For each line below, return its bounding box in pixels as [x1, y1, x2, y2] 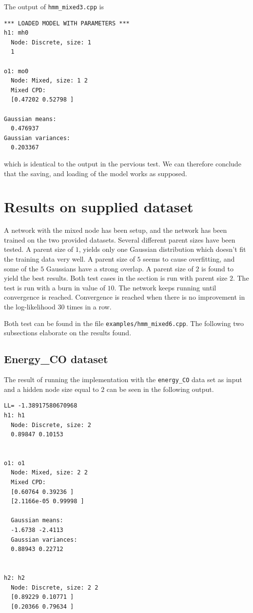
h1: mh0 [4, 29, 29, 37]
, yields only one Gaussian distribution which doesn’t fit [78, 244, 246, 254]
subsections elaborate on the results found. [4, 327, 132, 338]
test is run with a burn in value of [4, 282, 105, 292]
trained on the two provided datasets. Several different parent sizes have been [4, 234, 235, 245]
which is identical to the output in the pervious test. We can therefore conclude [4, 158, 241, 168]
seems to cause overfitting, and [143, 254, 235, 264]
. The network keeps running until [114, 282, 216, 292]
